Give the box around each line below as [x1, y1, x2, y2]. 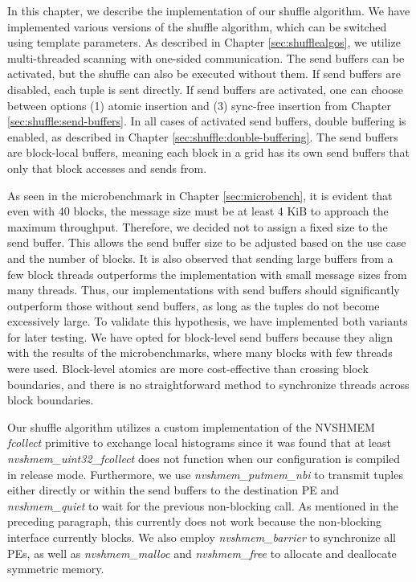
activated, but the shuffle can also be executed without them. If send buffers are [7, 65, 401, 82]
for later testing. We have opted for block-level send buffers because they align [7, 328, 393, 345]
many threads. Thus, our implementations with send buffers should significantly [7, 281, 400, 298]
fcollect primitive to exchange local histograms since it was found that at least [7, 434, 391, 451]
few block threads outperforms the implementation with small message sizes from [7, 265, 407, 282]
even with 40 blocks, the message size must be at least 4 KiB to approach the [7, 203, 389, 219]
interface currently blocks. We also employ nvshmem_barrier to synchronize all [7, 529, 396, 545]
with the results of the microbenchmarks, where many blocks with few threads [7, 344, 393, 361]
